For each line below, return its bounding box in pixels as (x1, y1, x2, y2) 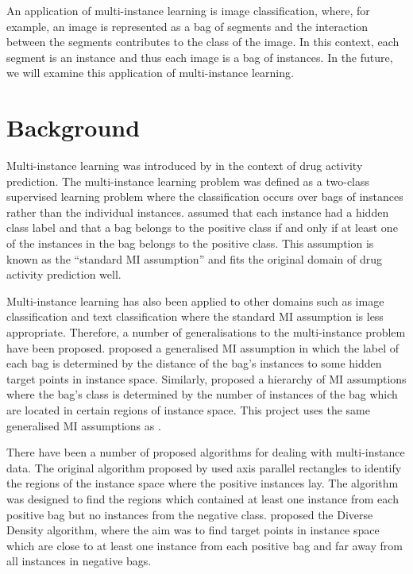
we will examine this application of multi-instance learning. (6, 64, 294, 81)
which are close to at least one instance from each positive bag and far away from (6, 537, 403, 553)
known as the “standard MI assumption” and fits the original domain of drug (6, 250, 383, 267)
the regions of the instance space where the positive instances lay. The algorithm (6, 475, 399, 491)
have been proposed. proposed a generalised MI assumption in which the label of (6, 339, 399, 356)
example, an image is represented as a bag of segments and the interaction (6, 17, 369, 34)
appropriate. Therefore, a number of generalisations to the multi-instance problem (6, 324, 406, 341)
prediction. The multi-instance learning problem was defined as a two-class (6, 172, 370, 189)
